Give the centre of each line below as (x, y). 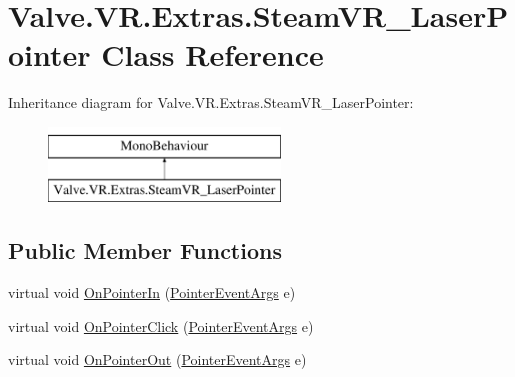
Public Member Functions (145, 250)
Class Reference (212, 54)
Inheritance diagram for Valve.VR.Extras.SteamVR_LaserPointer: (211, 102)
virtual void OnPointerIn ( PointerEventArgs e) (152, 292)
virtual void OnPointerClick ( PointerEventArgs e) (161, 325)
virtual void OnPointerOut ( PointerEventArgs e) (157, 359)
